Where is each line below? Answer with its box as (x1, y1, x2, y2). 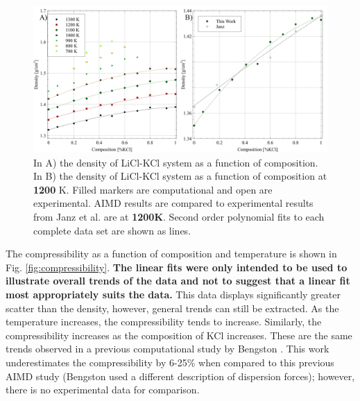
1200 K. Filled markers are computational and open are (33, 182, 273, 196)
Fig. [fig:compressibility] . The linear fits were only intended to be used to (6, 259, 348, 274)
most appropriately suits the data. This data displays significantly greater (6, 287, 341, 301)
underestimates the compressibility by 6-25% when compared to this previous (6, 355, 334, 369)
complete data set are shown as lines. (33, 223, 191, 237)
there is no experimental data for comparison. (6, 382, 200, 397)
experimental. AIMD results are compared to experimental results (33, 196, 314, 210)
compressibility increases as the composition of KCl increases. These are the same (6, 327, 352, 342)
